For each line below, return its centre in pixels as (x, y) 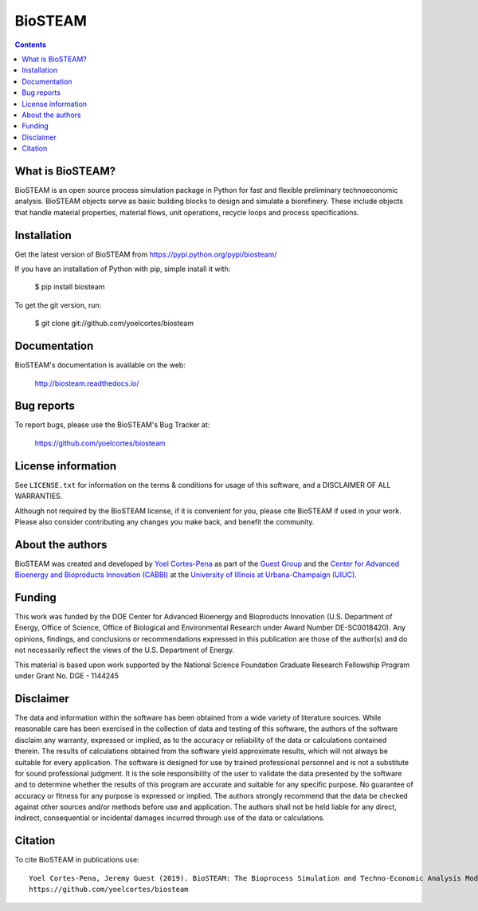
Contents (31, 45)
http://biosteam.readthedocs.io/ (87, 383)
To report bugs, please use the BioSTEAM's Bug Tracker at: (112, 425)
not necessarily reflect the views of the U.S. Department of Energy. (125, 650)
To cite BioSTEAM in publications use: (77, 860)
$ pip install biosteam (70, 287)
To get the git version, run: (58, 305)
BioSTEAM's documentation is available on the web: (100, 365)
